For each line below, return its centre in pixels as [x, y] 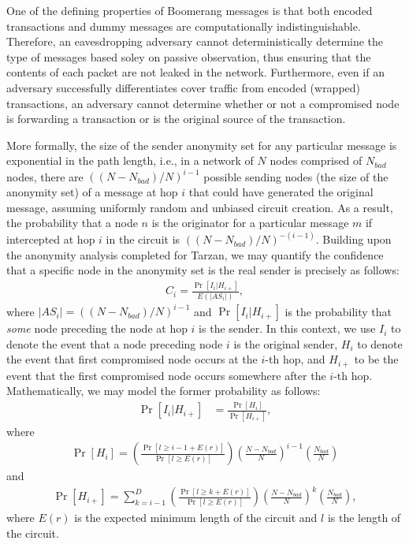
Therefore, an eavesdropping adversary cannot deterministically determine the [195, 41]
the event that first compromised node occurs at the [132, 359]
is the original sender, [286, 343]
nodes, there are [45, 176]
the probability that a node [72, 223]
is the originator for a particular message [250, 223]
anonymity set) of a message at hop [92, 192]
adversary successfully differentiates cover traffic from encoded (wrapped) [184, 87]
